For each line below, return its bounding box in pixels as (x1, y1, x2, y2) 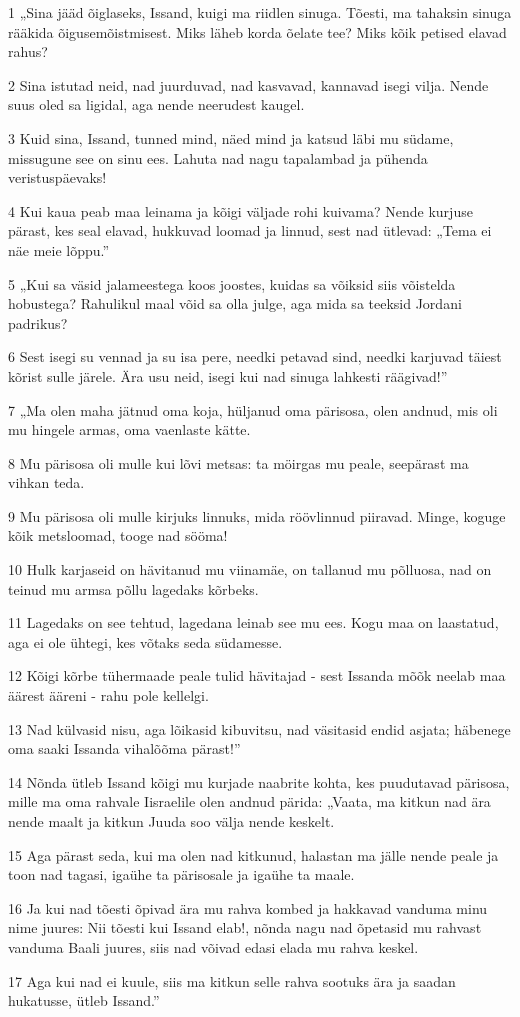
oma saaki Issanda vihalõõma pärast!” (8, 738, 241, 759)
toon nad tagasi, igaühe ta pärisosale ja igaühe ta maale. (8, 864, 355, 885)
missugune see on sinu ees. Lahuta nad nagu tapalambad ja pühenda (8, 147, 428, 168)
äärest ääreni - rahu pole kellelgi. (8, 685, 209, 706)
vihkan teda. (8, 472, 85, 493)
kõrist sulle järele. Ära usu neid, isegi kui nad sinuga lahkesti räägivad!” (8, 365, 448, 386)
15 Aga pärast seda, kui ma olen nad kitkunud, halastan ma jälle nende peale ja (8, 844, 499, 865)
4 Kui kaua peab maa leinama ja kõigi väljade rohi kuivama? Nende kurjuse (8, 200, 473, 221)
